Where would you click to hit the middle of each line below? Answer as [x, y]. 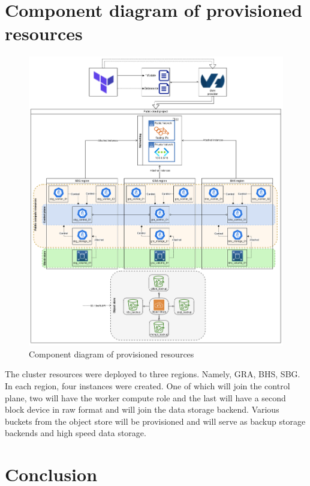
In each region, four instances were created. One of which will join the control [148, 385]
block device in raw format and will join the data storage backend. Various [142, 409]
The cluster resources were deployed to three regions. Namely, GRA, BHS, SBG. [153, 374]
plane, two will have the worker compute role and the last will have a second [145, 397]
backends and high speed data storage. [76, 433]
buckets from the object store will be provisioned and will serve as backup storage [155, 421]
